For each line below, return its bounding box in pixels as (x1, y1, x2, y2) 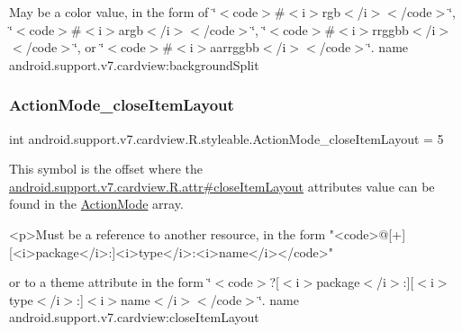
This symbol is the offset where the (9, 159, 203, 178)
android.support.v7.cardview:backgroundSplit (9, 55, 259, 74)
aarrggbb (210, 38, 259, 57)
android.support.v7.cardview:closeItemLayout (9, 308, 259, 327)
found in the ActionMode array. (9, 194, 184, 213)
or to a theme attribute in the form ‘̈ (9, 273, 212, 292)
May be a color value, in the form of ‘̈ (9, 3, 216, 21)
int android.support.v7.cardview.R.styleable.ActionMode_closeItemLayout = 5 (9, 129, 444, 148)
